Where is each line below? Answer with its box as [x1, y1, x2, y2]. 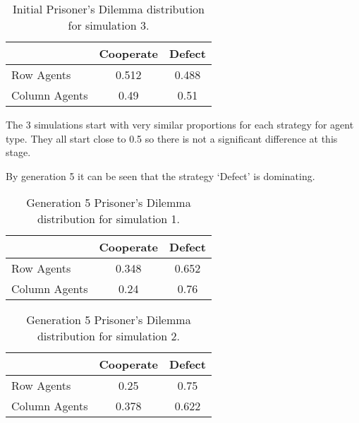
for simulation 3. [68, 17, 150, 33]
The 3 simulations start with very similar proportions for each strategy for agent [6, 117, 354, 131]
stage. [6, 145, 31, 160]
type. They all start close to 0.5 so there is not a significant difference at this [6, 131, 338, 145]
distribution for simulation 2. [37, 328, 181, 345]
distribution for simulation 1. [37, 210, 181, 227]
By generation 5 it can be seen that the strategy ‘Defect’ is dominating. [6, 168, 315, 183]
